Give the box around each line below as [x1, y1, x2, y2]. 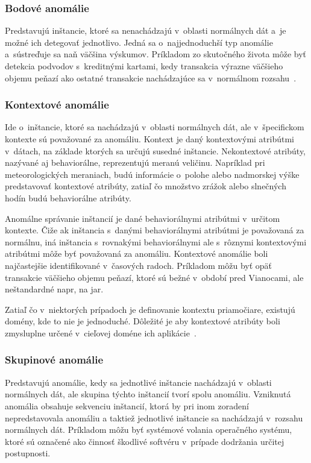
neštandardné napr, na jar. [5, 283, 104, 295]
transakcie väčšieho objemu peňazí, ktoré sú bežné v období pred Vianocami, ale [5, 271, 304, 283]
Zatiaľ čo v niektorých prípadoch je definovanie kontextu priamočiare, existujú [5, 303, 295, 315]
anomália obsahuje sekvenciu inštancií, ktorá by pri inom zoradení [5, 399, 249, 412]
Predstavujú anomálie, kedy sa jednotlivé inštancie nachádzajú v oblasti [5, 376, 272, 388]
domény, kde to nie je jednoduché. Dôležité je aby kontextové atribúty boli [5, 315, 280, 327]
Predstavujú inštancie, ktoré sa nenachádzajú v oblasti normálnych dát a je [5, 24, 286, 37]
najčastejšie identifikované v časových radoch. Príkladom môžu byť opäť [5, 259, 272, 271]
